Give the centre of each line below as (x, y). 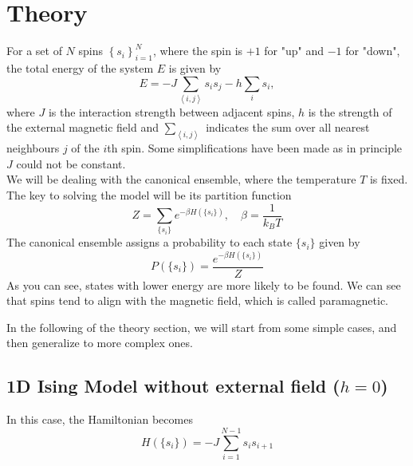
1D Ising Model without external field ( (173, 386)
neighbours (33, 148)
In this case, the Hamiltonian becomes (100, 419)
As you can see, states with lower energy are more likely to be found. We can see (204, 284)
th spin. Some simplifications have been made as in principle (255, 148)
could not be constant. (71, 163)
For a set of (34, 51)
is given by (195, 67)
